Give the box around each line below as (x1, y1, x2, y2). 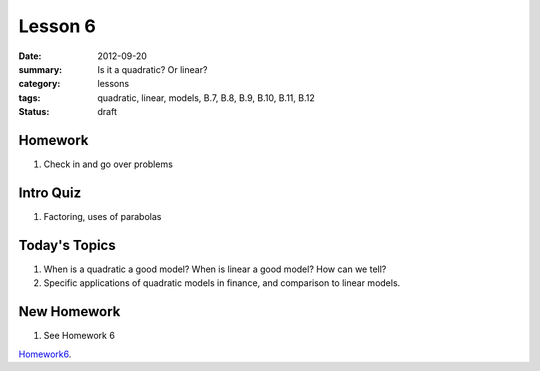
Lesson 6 (18, 15, 97, 37)
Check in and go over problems (43, 158, 174, 170)
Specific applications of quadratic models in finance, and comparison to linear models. (43, 277, 401, 289)
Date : (18, 50, 42, 62)
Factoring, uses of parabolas (43, 210, 162, 222)
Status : (18, 106, 50, 118)
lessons (97, 78, 130, 90)
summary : (18, 63, 63, 75)
